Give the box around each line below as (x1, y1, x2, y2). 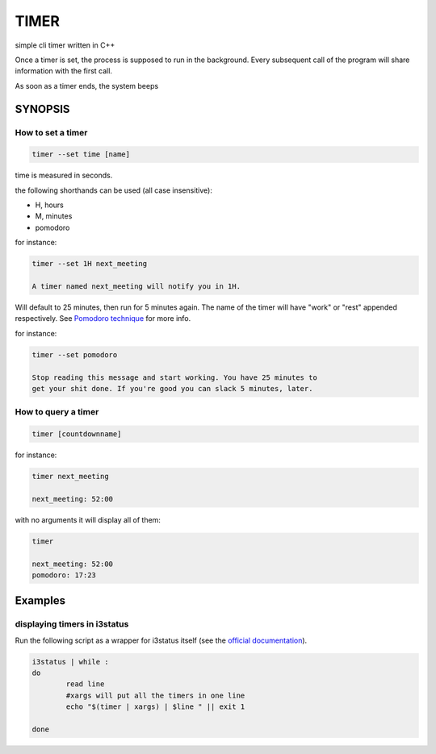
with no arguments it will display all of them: (15, 514, 161, 524)
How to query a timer (15, 406, 99, 418)
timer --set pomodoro (31, 350, 118, 359)
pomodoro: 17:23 (31, 570, 97, 580)
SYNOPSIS (15, 102, 70, 116)
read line (65, 680, 105, 689)
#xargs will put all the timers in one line (65, 690, 245, 700)
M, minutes (35, 211, 73, 221)
